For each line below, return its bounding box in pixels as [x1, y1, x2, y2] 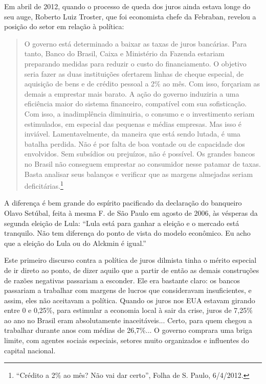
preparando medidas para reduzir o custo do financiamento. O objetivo [24, 58, 247, 69]
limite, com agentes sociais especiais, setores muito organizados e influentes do [4, 335, 249, 346]
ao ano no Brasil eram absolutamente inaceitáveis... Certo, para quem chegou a [4, 314, 252, 325]
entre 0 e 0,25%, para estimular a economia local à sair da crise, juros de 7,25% [4, 305, 253, 315]
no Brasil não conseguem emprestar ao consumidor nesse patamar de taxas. [24, 158, 261, 169]
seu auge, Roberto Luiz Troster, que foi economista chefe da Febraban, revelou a [4, 11, 256, 21]
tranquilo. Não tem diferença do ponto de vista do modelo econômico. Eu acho [4, 228, 251, 238]
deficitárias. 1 [24, 179, 63, 191]
